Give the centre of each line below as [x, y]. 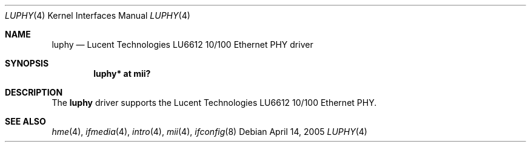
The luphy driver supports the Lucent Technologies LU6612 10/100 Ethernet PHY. [214, 103]
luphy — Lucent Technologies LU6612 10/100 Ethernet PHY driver [182, 44]
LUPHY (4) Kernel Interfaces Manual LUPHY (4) [98, 15]
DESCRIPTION [34, 92]
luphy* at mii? [122, 73]
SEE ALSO [25, 121]
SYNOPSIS [27, 63]
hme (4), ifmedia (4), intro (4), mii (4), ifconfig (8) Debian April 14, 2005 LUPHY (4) [209, 132]
